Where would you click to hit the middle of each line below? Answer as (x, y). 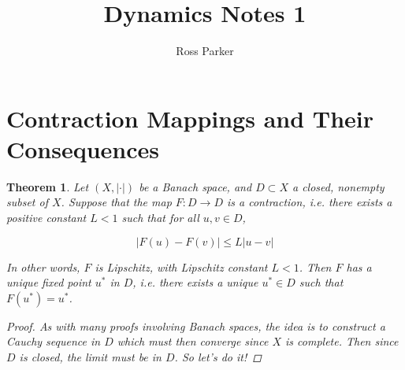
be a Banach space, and (195, 186)
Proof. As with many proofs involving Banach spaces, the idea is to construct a (196, 326)
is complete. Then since (342, 341)
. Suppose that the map (116, 202)
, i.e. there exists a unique (195, 282)
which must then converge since (193, 341)
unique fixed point (49, 282)
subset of (27, 202)
